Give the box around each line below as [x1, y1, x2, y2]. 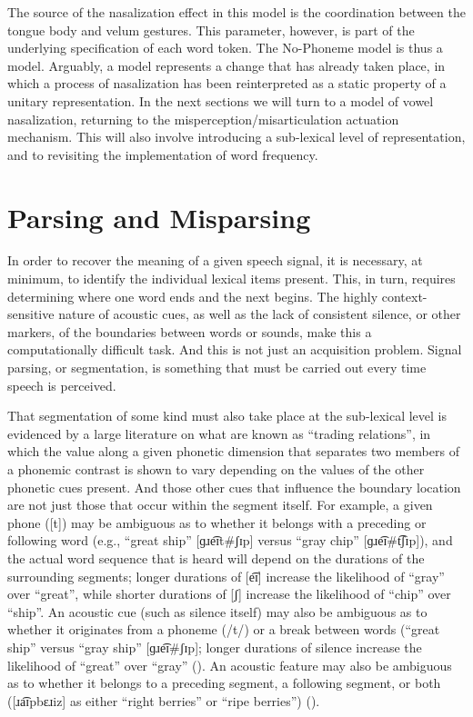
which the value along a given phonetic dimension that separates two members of [7, 442, 459, 461]
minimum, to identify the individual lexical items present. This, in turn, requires [7, 269, 456, 288]
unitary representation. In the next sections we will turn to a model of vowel [7, 91, 434, 110]
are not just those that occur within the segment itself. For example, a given [7, 495, 433, 514]
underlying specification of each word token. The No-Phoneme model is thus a [7, 38, 443, 57]
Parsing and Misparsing [7, 198, 311, 235]
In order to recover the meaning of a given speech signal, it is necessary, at [7, 251, 423, 270]
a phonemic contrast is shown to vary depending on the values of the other [7, 460, 425, 478]
